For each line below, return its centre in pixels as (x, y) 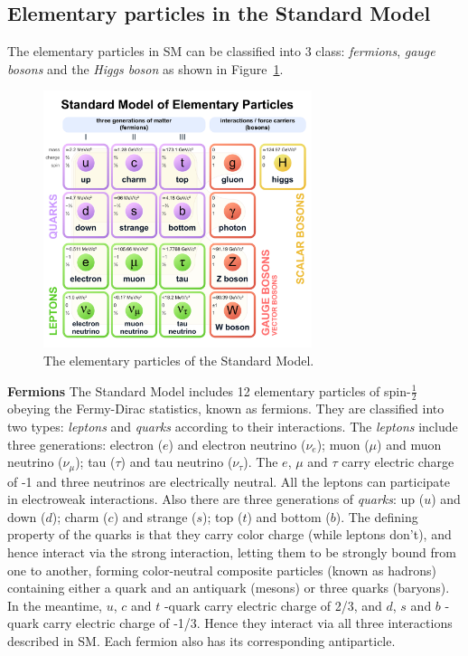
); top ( (223, 516)
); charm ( (80, 516)
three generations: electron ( (85, 444)
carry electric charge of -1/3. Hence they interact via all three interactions (248, 623)
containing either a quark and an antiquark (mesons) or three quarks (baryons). (229, 588)
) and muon (409, 444)
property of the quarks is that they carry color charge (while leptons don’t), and (229, 534)
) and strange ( (155, 516)
